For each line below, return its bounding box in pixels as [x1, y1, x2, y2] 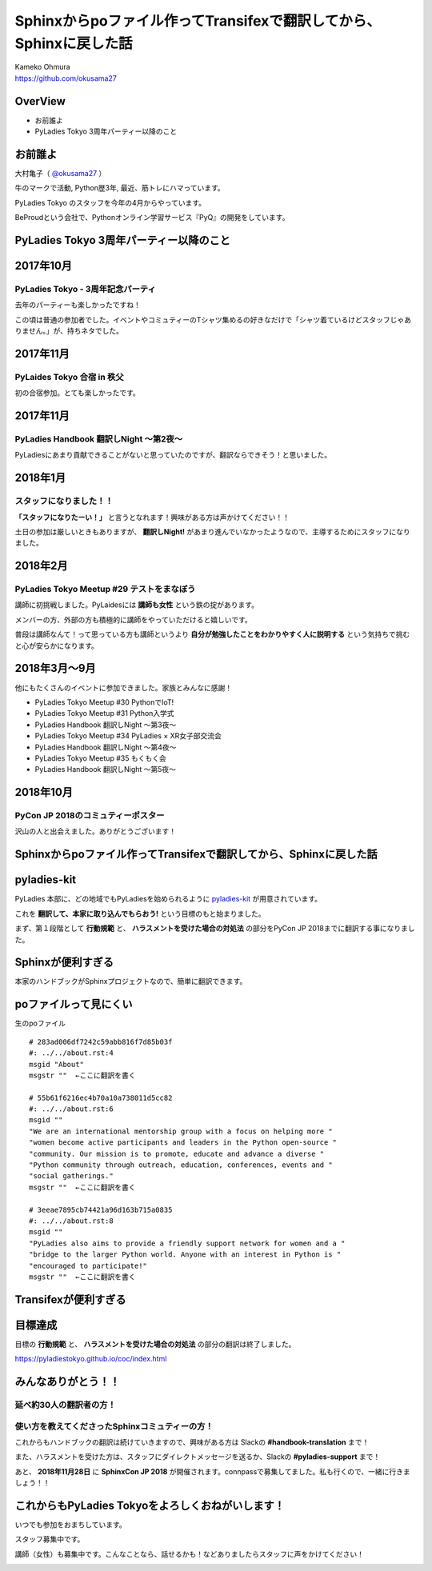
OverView [14, 94, 66, 108]
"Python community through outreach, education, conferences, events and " [29, 1161, 333, 1169]
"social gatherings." [29, 1172, 114, 1181]
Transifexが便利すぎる [14, 1293, 126, 1306]
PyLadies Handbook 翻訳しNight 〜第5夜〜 [34, 765, 176, 774]
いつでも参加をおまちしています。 [14, 1520, 127, 1529]
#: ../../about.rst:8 [29, 1216, 114, 1225]
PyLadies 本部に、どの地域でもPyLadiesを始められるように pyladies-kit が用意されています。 [14, 894, 322, 904]
